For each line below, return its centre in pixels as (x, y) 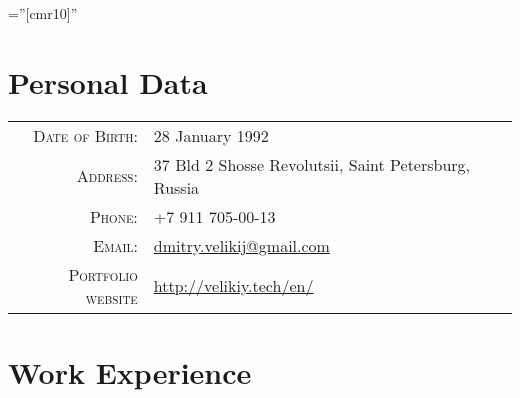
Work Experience (130, 371)
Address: (107, 176)
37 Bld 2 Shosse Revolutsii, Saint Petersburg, (312, 164)
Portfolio (103, 274)
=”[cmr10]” (43, 13)
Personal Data (108, 81)
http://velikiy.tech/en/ (233, 286)
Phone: (113, 216)
